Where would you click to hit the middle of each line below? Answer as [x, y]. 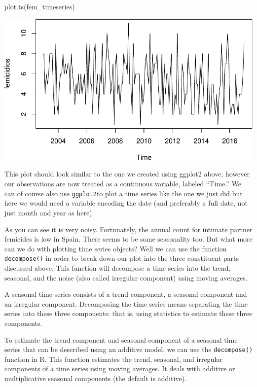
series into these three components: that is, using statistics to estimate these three [128, 313]
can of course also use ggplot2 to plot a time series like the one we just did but [124, 193]
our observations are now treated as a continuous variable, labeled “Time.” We [123, 184]
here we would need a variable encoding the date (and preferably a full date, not [126, 203]
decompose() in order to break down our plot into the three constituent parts [122, 258]
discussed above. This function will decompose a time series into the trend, [118, 267]
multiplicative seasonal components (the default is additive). [95, 378]
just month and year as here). [49, 212]
